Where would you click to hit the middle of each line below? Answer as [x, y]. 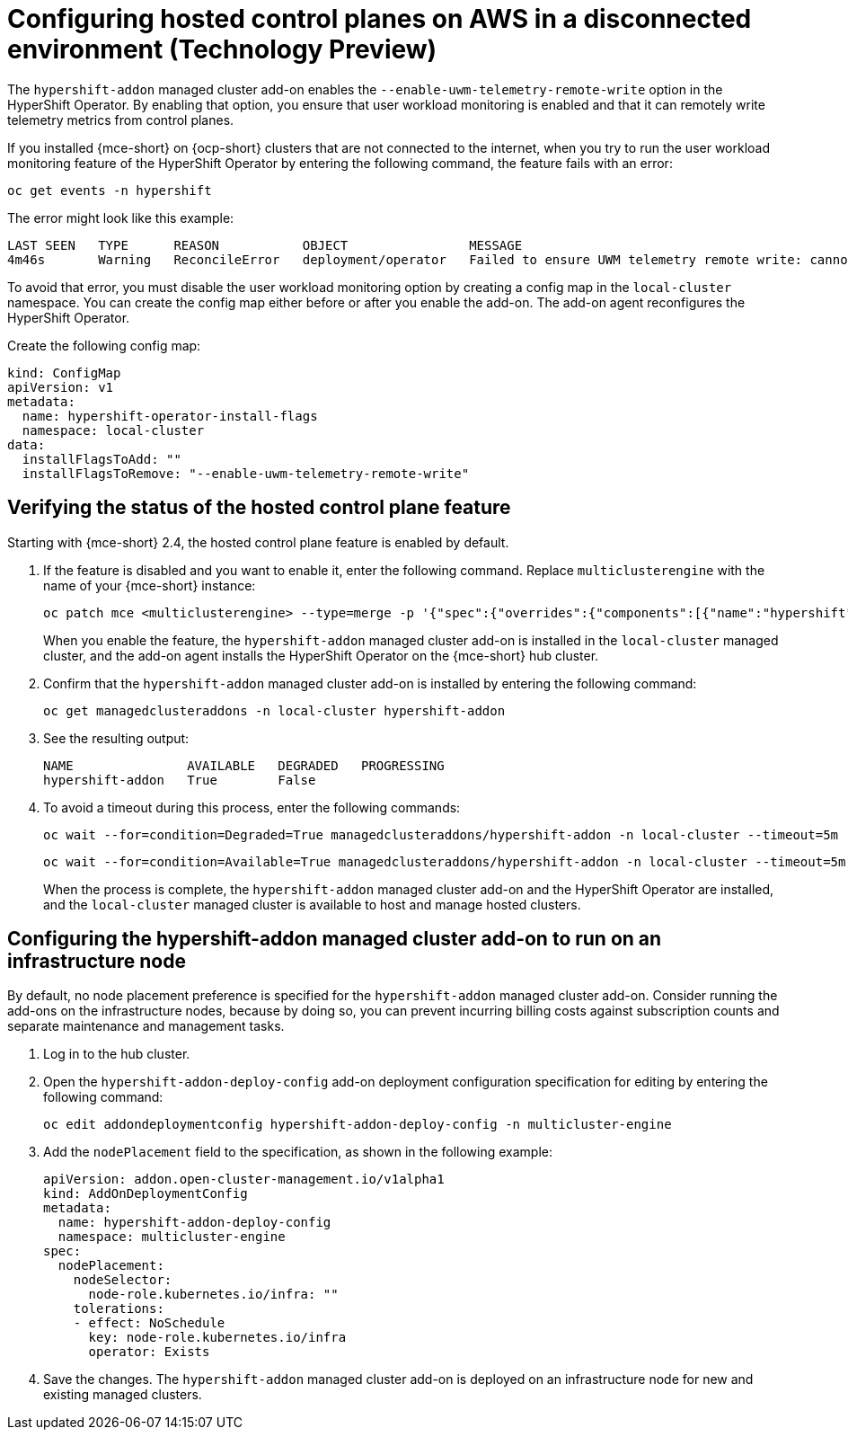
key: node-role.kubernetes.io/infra [217, 1338]
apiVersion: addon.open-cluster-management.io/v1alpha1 [244, 1180]
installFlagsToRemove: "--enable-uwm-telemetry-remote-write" [246, 473]
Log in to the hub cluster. [117, 1054]
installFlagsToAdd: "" [102, 459]
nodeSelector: [123, 1280]
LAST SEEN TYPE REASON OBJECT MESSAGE [265, 245]
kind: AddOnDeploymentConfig [146, 1194]
